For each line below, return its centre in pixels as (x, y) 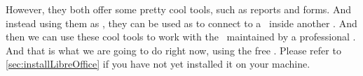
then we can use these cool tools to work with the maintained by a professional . (181, 37)
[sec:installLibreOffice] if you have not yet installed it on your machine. (158, 64)
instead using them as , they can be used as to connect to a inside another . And (181, 23)
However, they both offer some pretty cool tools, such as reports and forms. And (178, 9)
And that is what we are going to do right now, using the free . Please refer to (173, 50)
